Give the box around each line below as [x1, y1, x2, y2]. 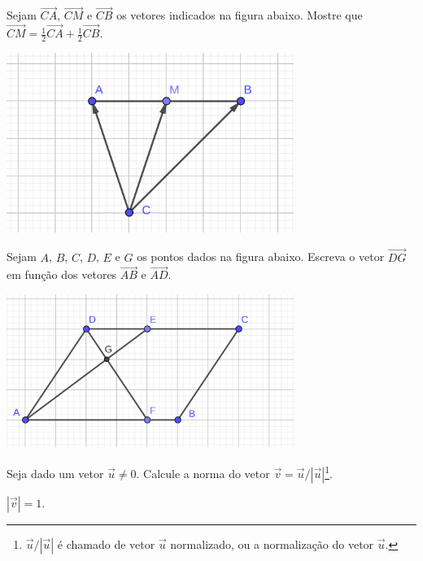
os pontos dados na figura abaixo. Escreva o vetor [137, 248, 385, 265]
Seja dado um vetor [7, 464, 104, 481]
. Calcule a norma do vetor [136, 464, 270, 481]
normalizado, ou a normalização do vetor [170, 535, 374, 552]
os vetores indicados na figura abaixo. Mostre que [116, 7, 363, 24]
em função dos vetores [7, 266, 117, 283]
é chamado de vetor [57, 535, 155, 552]
